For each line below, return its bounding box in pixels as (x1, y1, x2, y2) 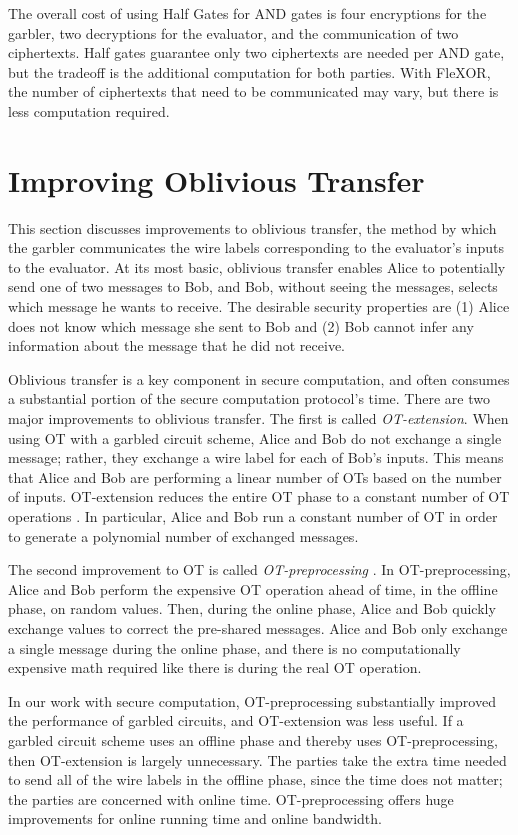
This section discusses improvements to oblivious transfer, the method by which (8, 217, 497, 238)
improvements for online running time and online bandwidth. (8, 808, 382, 829)
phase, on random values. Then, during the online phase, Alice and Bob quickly (8, 598, 496, 619)
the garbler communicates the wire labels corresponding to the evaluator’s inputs (8, 237, 505, 258)
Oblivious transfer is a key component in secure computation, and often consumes (8, 368, 510, 389)
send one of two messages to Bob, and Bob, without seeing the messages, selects (8, 276, 498, 297)
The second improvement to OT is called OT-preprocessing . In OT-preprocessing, (8, 559, 511, 580)
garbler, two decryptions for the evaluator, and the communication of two (8, 22, 459, 43)
